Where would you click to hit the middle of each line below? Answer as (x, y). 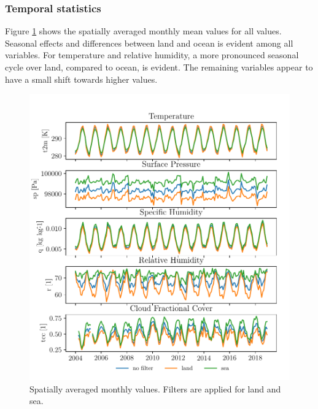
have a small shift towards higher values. (81, 79)
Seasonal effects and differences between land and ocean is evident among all (149, 43)
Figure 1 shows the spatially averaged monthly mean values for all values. (143, 31)
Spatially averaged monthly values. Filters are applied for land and (155, 388)
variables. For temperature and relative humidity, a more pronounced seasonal (152, 55)
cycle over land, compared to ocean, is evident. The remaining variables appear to (159, 67)
